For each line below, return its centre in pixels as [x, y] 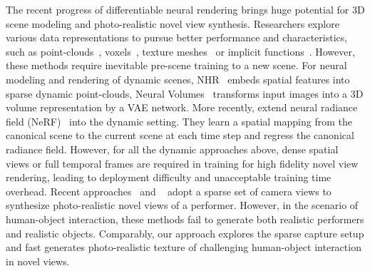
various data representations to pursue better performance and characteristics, [177, 37]
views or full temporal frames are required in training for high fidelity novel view [182, 163]
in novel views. [38, 261]
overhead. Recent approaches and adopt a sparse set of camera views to [169, 191]
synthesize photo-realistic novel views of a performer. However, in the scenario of [182, 205]
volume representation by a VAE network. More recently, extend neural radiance [182, 107]
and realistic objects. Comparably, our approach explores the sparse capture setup [185, 233]
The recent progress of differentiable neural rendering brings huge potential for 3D [185, 9]
